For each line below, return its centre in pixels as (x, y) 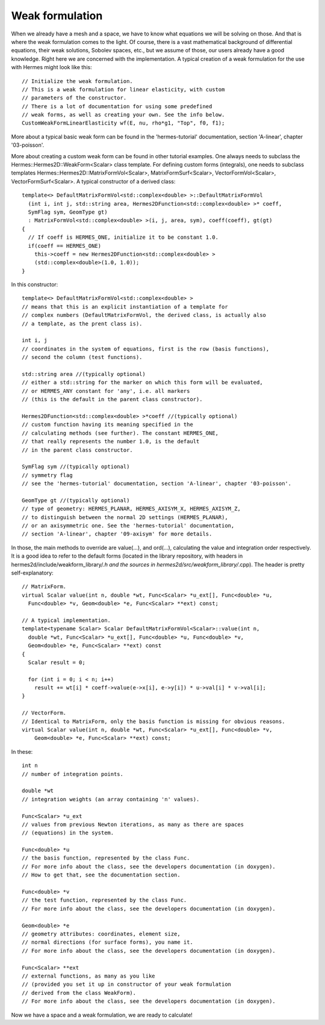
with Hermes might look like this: (52, 67)
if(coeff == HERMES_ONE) (65, 246)
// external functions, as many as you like (89, 976)
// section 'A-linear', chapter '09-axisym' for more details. (117, 534)
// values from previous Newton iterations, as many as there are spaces (133, 824)
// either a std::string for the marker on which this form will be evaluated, (142, 383)
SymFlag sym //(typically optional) (76, 467)
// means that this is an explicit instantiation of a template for (125, 306)
